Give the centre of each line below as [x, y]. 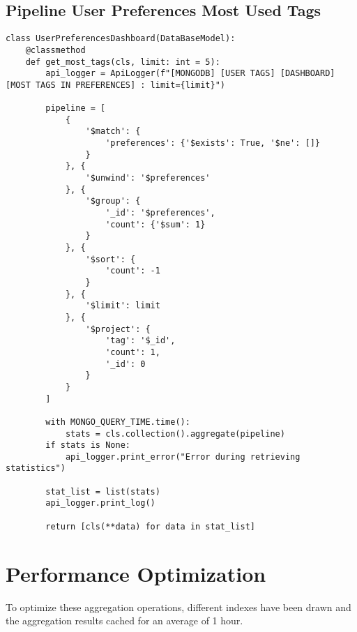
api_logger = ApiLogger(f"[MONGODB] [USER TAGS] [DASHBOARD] [190, 74]
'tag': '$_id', [140, 341]
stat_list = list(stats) [103, 491]
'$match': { [113, 131]
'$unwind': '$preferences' [148, 178]
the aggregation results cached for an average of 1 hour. [124, 620]
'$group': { [113, 201]
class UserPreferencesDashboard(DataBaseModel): [121, 39]
